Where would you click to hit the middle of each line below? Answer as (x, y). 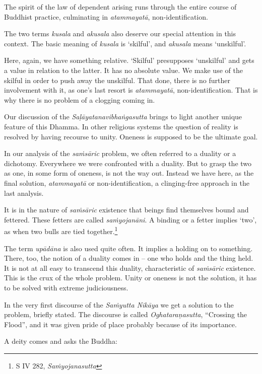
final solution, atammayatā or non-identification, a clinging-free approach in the (127, 182)
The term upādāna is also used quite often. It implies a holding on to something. (128, 248)
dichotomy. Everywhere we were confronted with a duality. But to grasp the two (128, 163)
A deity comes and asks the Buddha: (61, 341)
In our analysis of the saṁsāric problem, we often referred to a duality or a (120, 153)
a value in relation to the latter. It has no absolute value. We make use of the (123, 70)
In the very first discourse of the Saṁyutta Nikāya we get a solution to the (119, 304)
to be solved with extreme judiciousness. (66, 287)
